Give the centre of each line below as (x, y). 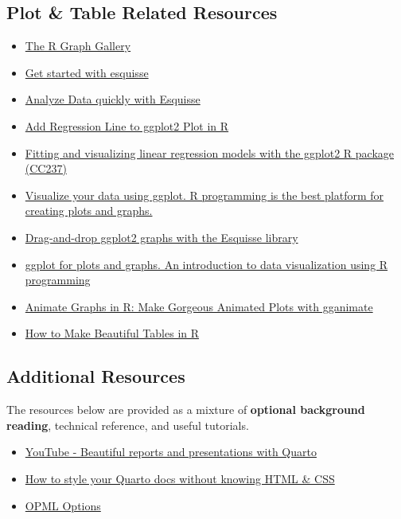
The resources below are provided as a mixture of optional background (186, 410)
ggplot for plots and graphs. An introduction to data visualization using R (206, 264)
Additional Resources (96, 376)
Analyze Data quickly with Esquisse (113, 99)
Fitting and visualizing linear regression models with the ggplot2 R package (210, 152)
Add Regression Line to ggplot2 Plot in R (127, 125)
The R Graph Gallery (78, 46)
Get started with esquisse (87, 72)
